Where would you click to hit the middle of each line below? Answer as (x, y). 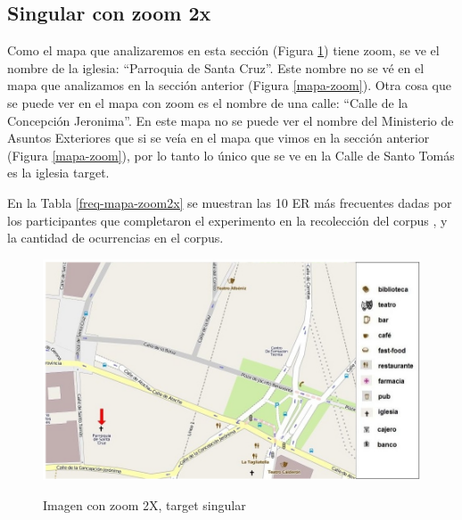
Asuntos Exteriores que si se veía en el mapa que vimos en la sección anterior (219, 138)
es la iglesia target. (58, 173)
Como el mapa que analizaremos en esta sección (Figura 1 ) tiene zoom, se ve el (223, 50)
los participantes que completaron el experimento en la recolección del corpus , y (227, 220)
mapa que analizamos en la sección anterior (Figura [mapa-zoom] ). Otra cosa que (229, 85)
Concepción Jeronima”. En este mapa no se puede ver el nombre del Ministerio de (231, 120)
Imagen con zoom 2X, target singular (144, 505)
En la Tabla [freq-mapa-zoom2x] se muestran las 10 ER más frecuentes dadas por (230, 202)
